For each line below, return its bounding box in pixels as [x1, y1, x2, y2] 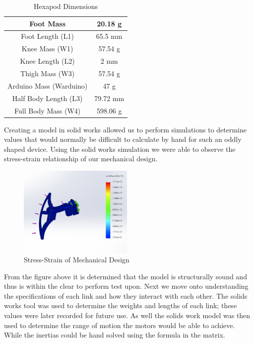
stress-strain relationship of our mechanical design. [4, 153, 158, 164]
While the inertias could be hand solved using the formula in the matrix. [4, 330, 225, 340]
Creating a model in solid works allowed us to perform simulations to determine [4, 124, 247, 134]
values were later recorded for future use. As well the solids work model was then [4, 310, 251, 321]
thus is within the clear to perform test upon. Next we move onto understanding [4, 281, 249, 291]
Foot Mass [29, 18, 66, 28]
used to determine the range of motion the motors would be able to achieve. [4, 320, 235, 330]
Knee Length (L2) [20, 56, 75, 66]
